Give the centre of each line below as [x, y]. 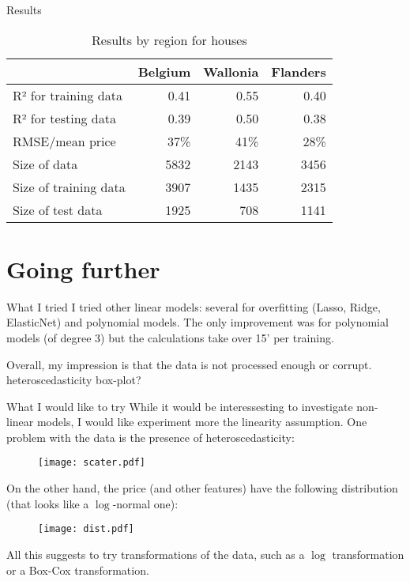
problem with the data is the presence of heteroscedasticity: [150, 437]
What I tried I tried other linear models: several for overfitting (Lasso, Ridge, [194, 306]
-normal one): [145, 503]
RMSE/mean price [64, 141]
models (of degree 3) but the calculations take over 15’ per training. [170, 337]
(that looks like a [48, 503]
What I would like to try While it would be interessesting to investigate [180, 406]
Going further [83, 268]
